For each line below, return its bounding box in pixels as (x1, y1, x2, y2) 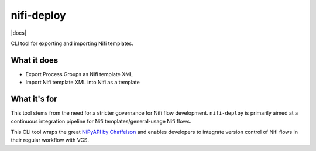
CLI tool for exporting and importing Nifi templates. (11, 40, 134, 47)
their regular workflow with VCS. (11, 136, 90, 143)
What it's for (11, 94, 58, 104)
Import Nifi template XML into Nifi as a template (25, 79, 140, 86)
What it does (11, 55, 59, 65)
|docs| (11, 29, 26, 36)
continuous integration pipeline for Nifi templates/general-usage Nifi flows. (11, 118, 191, 125)
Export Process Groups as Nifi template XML (25, 70, 133, 77)
